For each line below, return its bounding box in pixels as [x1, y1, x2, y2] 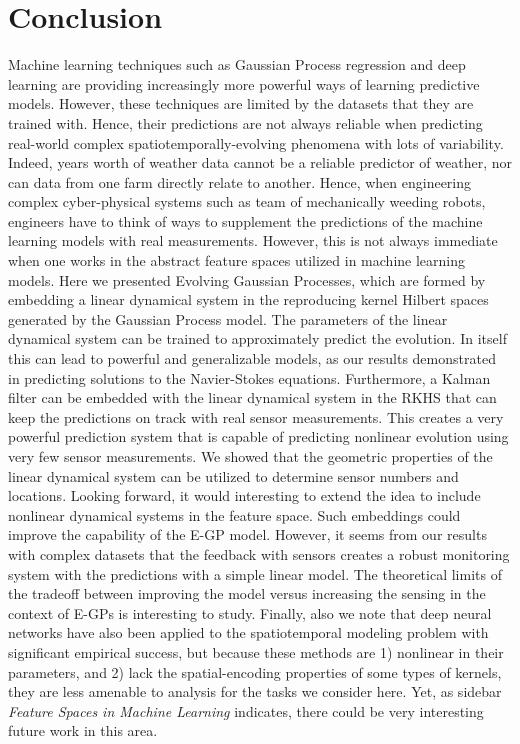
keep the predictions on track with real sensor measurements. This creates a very [8, 406, 504, 427]
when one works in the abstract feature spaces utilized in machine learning [8, 250, 466, 271]
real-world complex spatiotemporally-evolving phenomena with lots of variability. [8, 132, 504, 153]
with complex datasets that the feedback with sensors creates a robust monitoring [8, 543, 510, 564]
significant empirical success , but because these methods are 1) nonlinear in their [8, 641, 504, 662]
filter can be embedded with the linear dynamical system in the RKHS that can [8, 387, 497, 408]
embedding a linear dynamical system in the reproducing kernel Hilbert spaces [8, 289, 489, 310]
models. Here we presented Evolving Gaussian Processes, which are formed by [8, 269, 486, 290]
